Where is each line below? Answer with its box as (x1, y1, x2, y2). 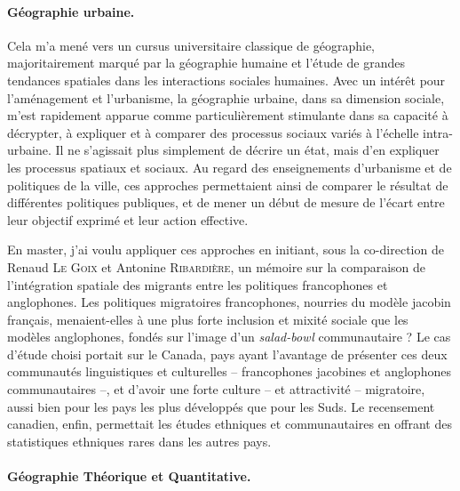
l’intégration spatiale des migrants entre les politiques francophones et (7, 275, 388, 294)
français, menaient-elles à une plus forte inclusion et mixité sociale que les (7, 310, 408, 328)
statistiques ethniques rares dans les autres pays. (7, 431, 272, 450)
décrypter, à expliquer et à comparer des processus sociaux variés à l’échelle (7, 123, 419, 141)
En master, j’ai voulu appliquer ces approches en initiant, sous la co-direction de (7, 240, 444, 259)
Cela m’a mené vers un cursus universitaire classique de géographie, (7, 36, 376, 54)
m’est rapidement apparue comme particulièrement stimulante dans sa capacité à (7, 106, 448, 125)
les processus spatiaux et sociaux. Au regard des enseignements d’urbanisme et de (7, 157, 452, 176)
